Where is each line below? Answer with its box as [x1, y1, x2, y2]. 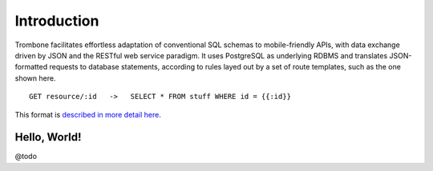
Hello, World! [14, 130, 82, 144]
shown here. [14, 73, 56, 83]
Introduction [14, 12, 99, 30]
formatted [14, 62, 48, 72]
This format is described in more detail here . [14, 109, 162, 119]
